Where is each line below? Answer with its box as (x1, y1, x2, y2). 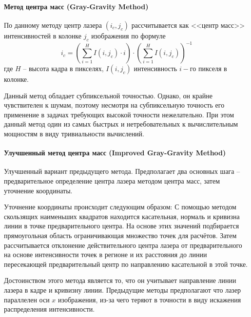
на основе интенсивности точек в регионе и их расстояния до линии (4, 249, 207, 260)
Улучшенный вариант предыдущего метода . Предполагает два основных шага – (4, 166, 240, 176)
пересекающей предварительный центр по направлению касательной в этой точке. (4, 259, 248, 269)
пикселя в (198, 63, 227, 74)
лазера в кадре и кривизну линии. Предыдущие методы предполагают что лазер (4, 284, 241, 295)
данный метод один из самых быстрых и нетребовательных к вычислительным (4, 119, 238, 129)
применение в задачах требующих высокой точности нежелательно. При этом (4, 109, 234, 119)
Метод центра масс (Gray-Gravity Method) (4, 1, 149, 11)
